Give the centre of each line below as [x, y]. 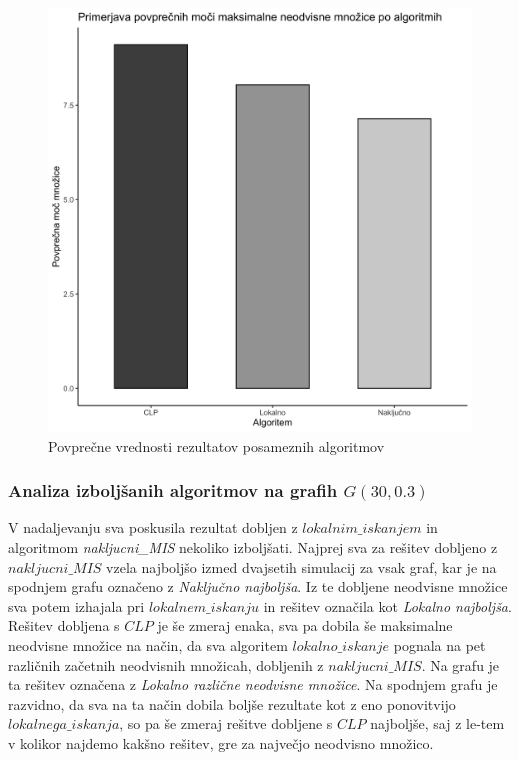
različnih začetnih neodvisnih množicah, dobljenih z [166, 664]
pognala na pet [439, 644]
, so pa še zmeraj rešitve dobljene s [226, 723]
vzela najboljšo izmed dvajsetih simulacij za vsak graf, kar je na [301, 566]
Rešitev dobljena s [64, 625]
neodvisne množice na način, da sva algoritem [148, 644]
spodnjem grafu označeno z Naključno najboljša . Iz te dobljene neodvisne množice [258, 586]
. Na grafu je [460, 664]
